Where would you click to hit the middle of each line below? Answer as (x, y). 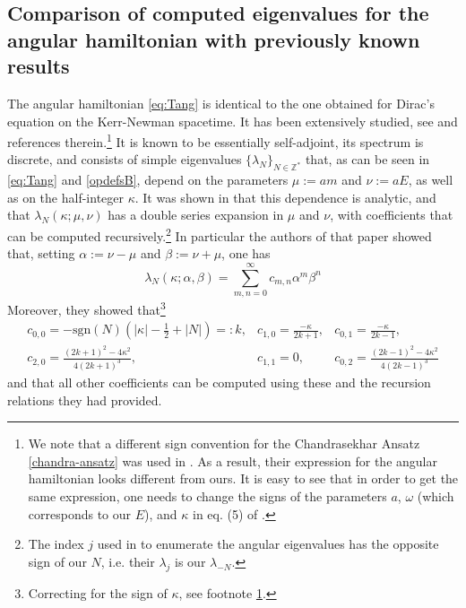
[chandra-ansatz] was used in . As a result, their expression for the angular (233, 460)
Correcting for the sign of (98, 592)
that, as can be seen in (367, 159)
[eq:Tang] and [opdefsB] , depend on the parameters (148, 180)
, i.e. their (128, 561)
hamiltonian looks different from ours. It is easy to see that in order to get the (243, 478)
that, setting (41, 253)
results (39, 66)
